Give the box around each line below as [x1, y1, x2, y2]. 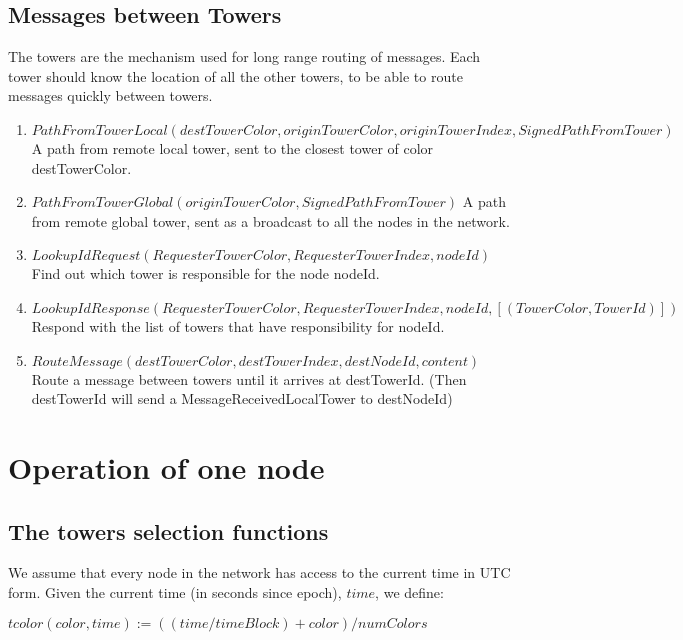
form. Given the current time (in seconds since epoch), [8, 581, 342, 602]
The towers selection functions [8, 515, 329, 546]
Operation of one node [8, 446, 325, 487]
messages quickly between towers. [8, 85, 213, 106]
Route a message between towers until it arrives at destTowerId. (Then [31, 368, 467, 389]
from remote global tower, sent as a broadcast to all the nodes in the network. [31, 210, 510, 231]
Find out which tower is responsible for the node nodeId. [31, 263, 380, 284]
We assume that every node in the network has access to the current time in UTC [8, 562, 511, 583]
